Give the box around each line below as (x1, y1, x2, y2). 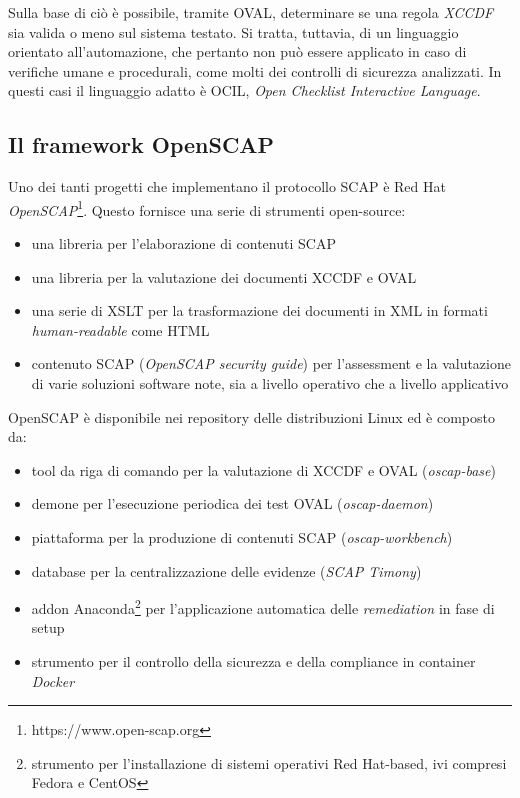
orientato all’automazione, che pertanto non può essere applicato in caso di (8, 41, 467, 62)
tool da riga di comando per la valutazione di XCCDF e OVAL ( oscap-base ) (31, 459, 496, 480)
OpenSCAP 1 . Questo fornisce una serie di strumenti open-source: (8, 196, 406, 220)
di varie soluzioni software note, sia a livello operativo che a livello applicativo (31, 372, 509, 393)
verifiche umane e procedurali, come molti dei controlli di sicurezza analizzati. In (8, 60, 502, 81)
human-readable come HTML (31, 319, 210, 340)
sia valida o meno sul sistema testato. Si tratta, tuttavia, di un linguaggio (8, 21, 459, 42)
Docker (31, 670, 75, 691)
